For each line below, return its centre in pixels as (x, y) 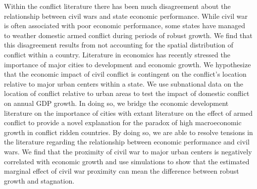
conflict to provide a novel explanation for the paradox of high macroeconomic (123, 122)
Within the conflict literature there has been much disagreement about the (117, 6)
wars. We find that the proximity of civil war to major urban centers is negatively (128, 151)
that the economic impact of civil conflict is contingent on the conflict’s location (125, 74)
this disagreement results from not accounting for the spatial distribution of (119, 45)
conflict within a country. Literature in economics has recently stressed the (117, 54)
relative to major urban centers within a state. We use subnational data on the (124, 83)
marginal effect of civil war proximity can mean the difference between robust (122, 171)
